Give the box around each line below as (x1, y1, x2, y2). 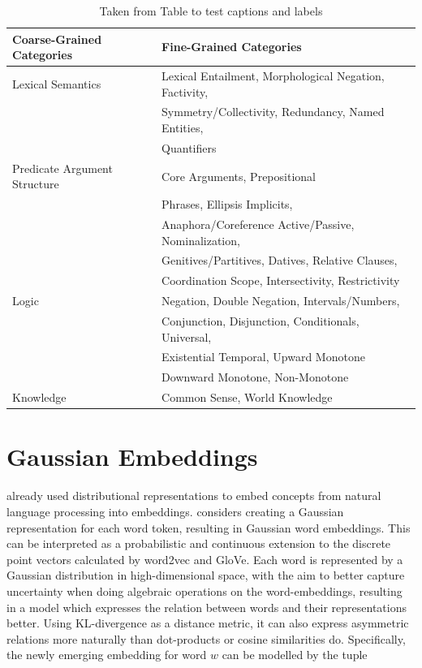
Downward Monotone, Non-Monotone (161, 368, 349, 386)
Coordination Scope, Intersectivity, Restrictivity (161, 272, 400, 289)
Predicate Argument (12, 159, 113, 176)
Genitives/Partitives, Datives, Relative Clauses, (161, 252, 398, 269)
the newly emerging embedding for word (6, 646, 207, 663)
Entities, (161, 119, 204, 136)
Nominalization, (161, 231, 240, 248)
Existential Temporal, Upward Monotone (161, 348, 365, 365)
